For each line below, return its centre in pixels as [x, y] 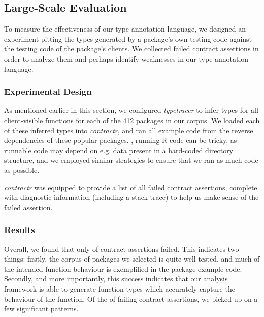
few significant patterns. [41, 309]
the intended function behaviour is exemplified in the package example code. [123, 268]
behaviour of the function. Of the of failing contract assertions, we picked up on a [131, 298]
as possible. [22, 170]
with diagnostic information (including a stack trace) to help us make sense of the [131, 197]
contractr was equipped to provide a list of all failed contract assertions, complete [131, 187]
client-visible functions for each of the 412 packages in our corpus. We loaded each [132, 120]
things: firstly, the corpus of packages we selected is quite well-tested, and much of [132, 259]
